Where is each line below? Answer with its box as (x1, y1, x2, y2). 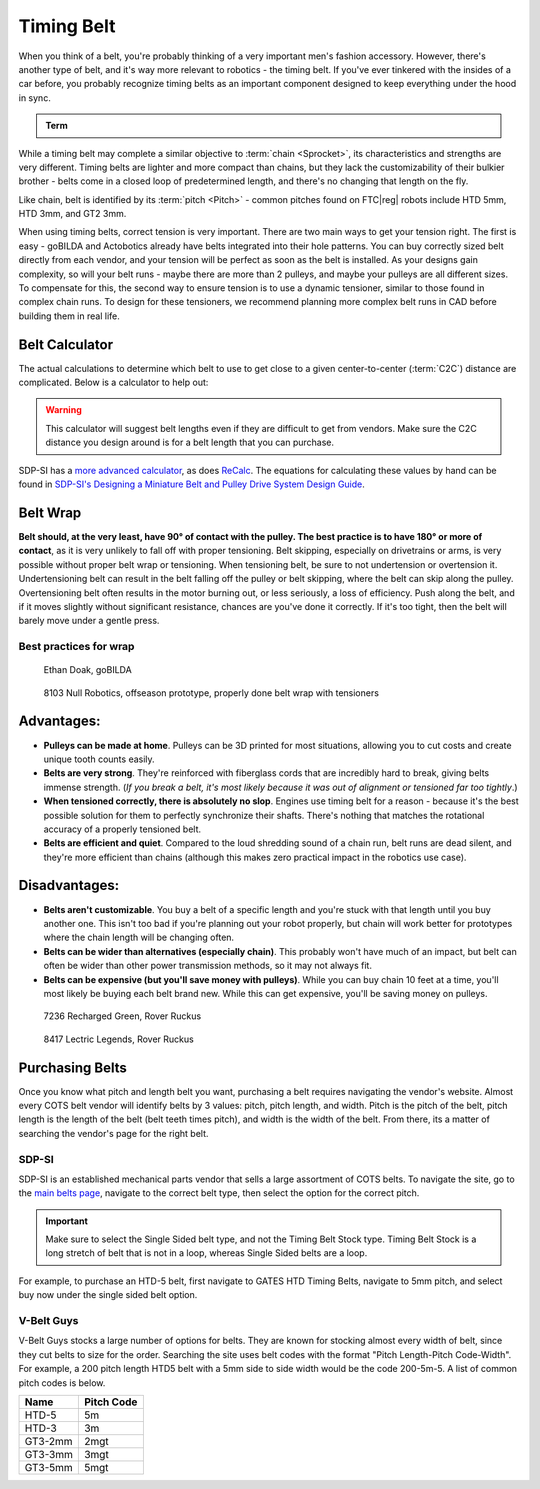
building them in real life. (18, 310, 120, 322)
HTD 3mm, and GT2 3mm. (18, 208, 127, 220)
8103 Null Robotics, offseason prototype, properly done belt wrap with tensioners (43, 686, 380, 699)
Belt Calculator (18, 336, 114, 353)
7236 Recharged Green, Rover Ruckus (43, 1010, 202, 1022)
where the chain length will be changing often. (43, 931, 235, 944)
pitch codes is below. (18, 1376, 106, 1389)
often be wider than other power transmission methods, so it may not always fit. (43, 960, 372, 972)
